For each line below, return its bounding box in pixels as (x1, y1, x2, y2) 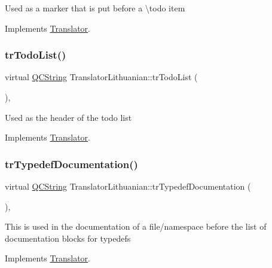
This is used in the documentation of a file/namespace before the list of (5, 220, 267, 233)
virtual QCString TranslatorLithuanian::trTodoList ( (5, 71, 198, 83)
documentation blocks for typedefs (5, 232, 131, 244)
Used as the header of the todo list (5, 111, 132, 123)
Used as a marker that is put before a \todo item (5, 2, 185, 14)
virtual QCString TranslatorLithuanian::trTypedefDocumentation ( (5, 180, 251, 192)
